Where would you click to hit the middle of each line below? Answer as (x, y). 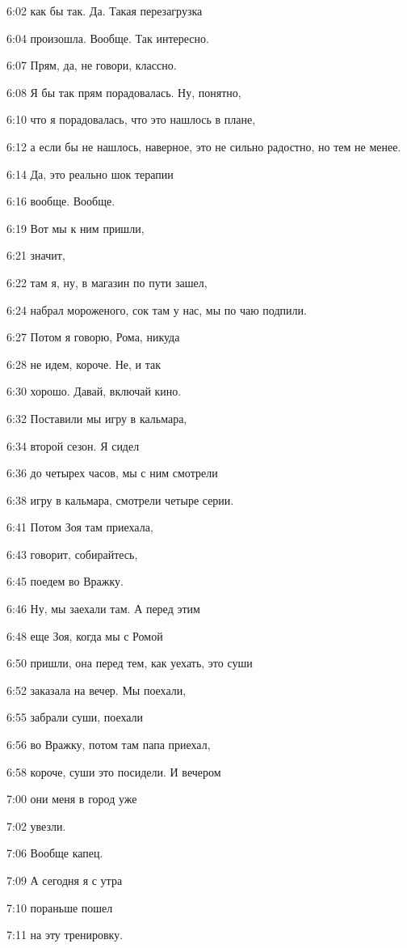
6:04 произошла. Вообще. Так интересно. (108, 38)
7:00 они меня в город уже (72, 799)
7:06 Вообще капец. (55, 853)
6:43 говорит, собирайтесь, (72, 554)
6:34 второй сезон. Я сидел (73, 445)
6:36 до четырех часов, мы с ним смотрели (112, 473)
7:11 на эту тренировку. (65, 935)
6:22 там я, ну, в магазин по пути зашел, (107, 282)
